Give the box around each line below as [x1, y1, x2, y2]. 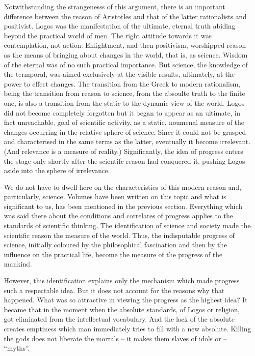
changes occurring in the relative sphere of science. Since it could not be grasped [4, 126, 246, 137]
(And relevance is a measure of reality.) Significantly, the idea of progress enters [4, 146, 243, 156]
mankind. [4, 259, 32, 269]
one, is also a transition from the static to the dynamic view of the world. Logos [4, 97, 245, 108]
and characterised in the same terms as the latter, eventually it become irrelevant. [4, 136, 251, 147]
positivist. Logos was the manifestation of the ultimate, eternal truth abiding [4, 21, 235, 31]
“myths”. [4, 343, 30, 353]
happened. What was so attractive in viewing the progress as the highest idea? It [4, 295, 248, 305]
